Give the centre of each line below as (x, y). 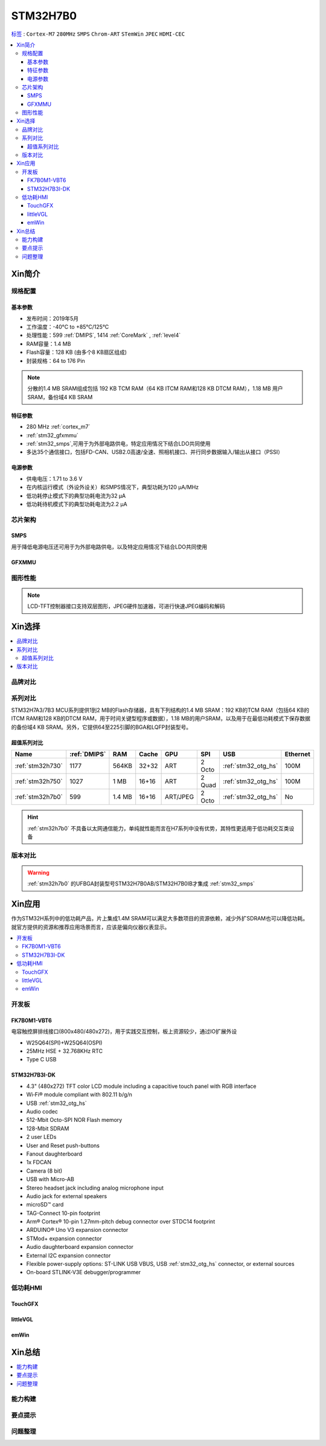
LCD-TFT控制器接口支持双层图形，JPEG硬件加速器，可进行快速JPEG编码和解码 (126, 606)
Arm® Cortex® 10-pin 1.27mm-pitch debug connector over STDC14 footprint (121, 1222)
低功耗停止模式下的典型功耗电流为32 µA (76, 495)
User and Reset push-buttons (63, 1145)
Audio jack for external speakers (67, 1196)
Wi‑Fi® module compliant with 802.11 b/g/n (79, 1095)
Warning (38, 872)
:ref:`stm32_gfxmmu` (52, 435)
